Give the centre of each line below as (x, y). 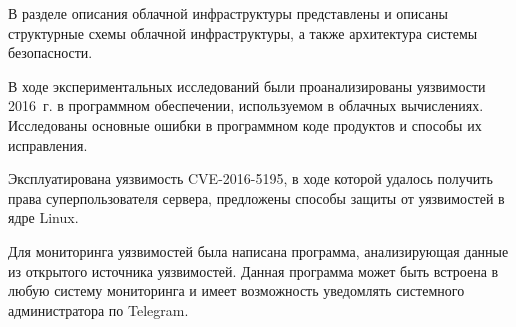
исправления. (48, 144)
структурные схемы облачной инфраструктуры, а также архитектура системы (243, 32)
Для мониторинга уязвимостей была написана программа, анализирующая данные (258, 250)
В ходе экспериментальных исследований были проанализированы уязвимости (247, 85)
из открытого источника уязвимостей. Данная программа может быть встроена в (253, 270)
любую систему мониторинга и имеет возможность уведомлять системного (236, 290)
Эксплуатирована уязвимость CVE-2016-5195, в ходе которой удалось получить (250, 178)
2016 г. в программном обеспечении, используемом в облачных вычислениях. (246, 105)
